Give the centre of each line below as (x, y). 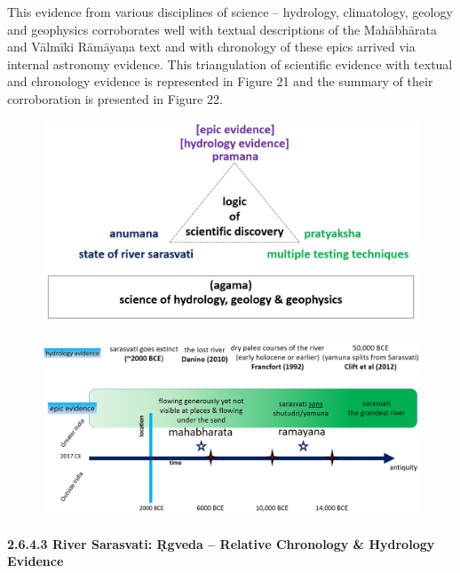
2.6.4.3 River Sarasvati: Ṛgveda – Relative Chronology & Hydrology (221, 543)
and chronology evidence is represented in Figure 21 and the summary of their (220, 81)
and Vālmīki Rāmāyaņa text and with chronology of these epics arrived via (211, 47)
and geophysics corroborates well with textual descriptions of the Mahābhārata (222, 29)
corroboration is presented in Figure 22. (115, 98)
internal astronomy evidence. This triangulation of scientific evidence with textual (230, 64)
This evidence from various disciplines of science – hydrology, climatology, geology (230, 12)
